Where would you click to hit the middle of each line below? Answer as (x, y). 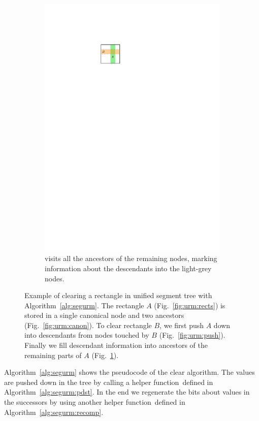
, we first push (182, 325)
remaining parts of (53, 355)
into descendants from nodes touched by (87, 335)
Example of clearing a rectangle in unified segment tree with (118, 295)
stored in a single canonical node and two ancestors (104, 315)
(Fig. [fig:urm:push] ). (192, 335)
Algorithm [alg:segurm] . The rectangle (84, 305)
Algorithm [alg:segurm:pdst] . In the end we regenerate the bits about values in (127, 392)
